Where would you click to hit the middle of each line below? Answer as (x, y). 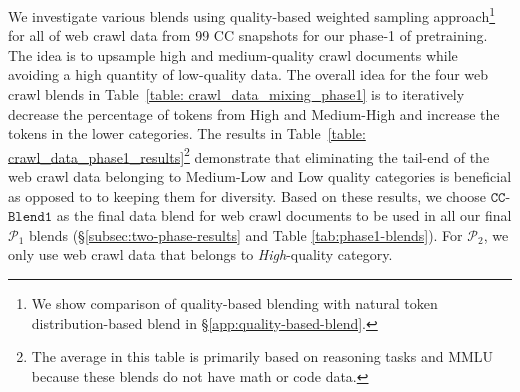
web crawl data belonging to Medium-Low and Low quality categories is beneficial (260, 176)
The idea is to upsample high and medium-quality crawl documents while (233, 54)
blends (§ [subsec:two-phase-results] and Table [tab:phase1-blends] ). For (246, 234)
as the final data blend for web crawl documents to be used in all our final (284, 215)
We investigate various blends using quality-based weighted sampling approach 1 (252, 14)
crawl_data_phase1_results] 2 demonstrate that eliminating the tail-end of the (249, 155)
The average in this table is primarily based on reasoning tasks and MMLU (262, 356)
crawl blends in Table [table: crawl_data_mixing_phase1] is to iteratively (236, 94)
